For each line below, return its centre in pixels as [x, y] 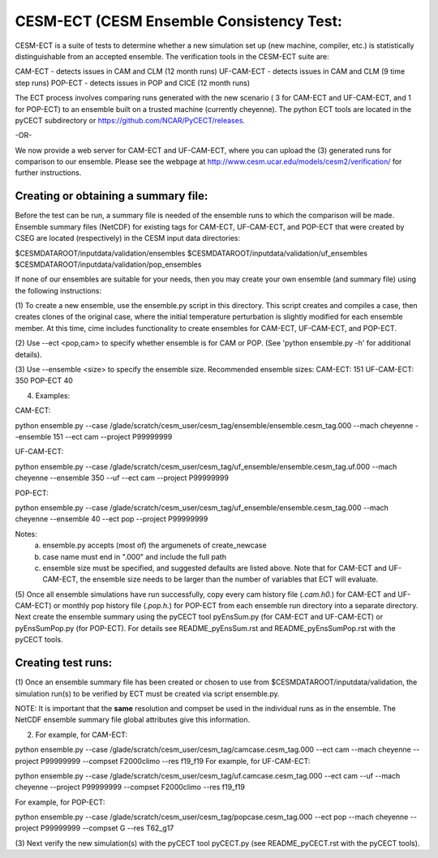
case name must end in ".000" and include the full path [135, 556]
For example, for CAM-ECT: [82, 735]
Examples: [53, 395]
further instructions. [48, 173]
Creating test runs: [64, 663]
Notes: [26, 534]
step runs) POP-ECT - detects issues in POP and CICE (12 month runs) [133, 83]
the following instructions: [58, 290]
